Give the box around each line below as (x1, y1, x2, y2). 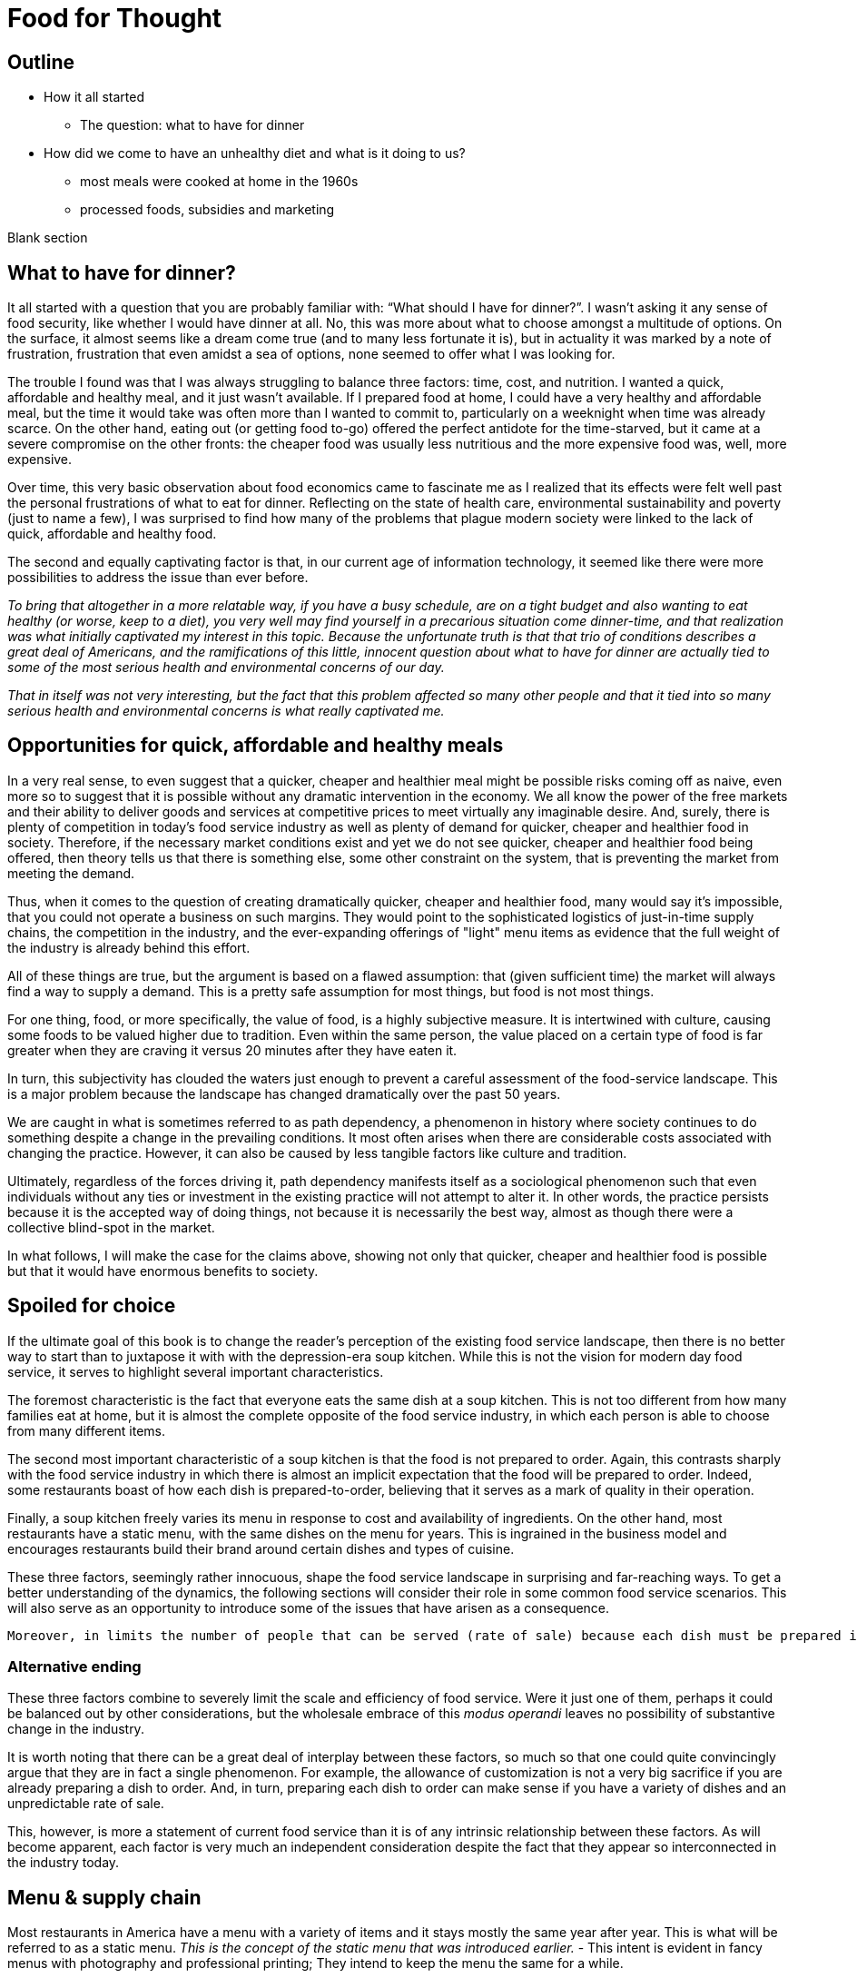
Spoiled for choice (7, 1294, 176, 1318)
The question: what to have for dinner (80, 117, 305, 134)
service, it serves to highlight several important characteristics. (7, 1363, 384, 1380)
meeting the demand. (7, 865, 135, 881)
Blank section (7, 230, 88, 246)
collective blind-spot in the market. (7, 1219, 215, 1235)
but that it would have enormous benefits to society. (7, 1262, 319, 1279)
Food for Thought (7, 3, 222, 34)
